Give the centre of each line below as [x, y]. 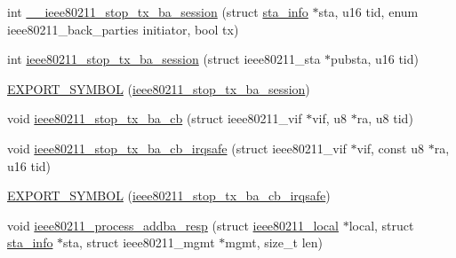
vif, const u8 [391, 148]
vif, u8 [330, 118]
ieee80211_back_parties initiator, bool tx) [123, 29]
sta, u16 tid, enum [368, 12]
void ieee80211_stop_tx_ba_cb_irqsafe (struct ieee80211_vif [177, 148]
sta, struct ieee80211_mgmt [139, 242]
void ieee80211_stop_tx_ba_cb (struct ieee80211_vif [155, 118]
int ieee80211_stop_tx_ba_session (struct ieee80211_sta [164, 59]
